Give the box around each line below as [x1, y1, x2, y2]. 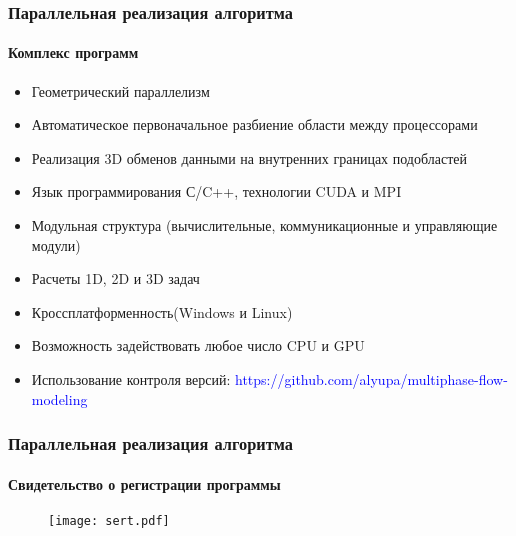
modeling [31, 388, 88, 409]
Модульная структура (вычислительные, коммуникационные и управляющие [31, 215, 498, 236]
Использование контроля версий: [31, 368, 231, 389]
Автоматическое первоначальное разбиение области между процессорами [31, 114, 478, 135]
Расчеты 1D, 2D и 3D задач [31, 268, 200, 289]
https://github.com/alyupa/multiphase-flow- [235, 368, 508, 389]
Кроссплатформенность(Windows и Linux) [31, 301, 293, 322]
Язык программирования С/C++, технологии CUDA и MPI [31, 181, 402, 202]
